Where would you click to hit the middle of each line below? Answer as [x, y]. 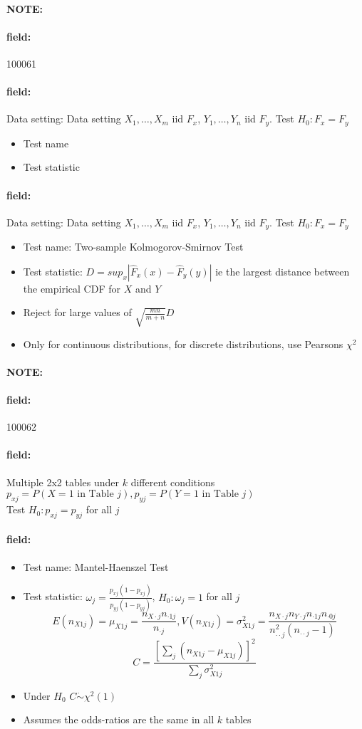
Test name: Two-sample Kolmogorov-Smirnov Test [133, 247]
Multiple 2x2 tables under [63, 482]
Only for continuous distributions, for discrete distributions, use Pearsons [183, 343]
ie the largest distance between [283, 271]
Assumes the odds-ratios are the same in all [119, 719]
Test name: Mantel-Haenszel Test [96, 566]
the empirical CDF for [72, 288]
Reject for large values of [77, 312]
